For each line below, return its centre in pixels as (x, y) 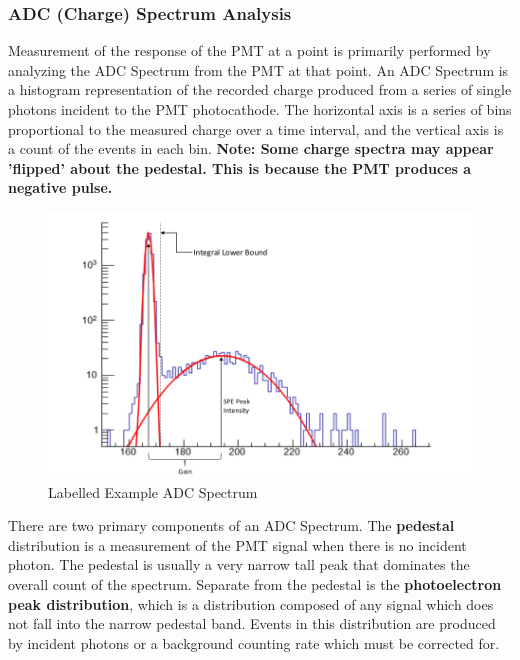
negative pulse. (60, 187)
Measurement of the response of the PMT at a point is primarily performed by (249, 50)
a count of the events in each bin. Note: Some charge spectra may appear (251, 148)
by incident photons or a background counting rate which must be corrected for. (254, 642)
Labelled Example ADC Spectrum (153, 491)
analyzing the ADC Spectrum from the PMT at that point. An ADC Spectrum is (258, 69)
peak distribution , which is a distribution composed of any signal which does (251, 603)
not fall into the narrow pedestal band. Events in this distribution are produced (252, 623)
